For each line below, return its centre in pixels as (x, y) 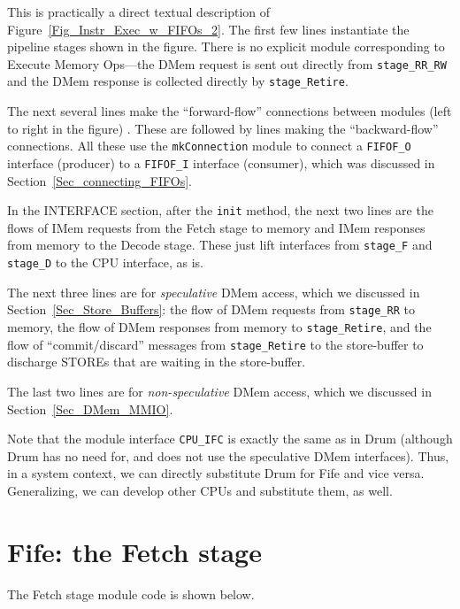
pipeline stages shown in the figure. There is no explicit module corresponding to (226, 46)
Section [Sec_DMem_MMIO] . (90, 409)
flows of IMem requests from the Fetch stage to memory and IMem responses (216, 227)
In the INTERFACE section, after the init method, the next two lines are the (220, 210)
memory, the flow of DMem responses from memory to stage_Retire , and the (219, 327)
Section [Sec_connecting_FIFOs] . (100, 180)
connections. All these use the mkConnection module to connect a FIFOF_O (209, 146)
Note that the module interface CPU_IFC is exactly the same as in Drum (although (230, 439)
